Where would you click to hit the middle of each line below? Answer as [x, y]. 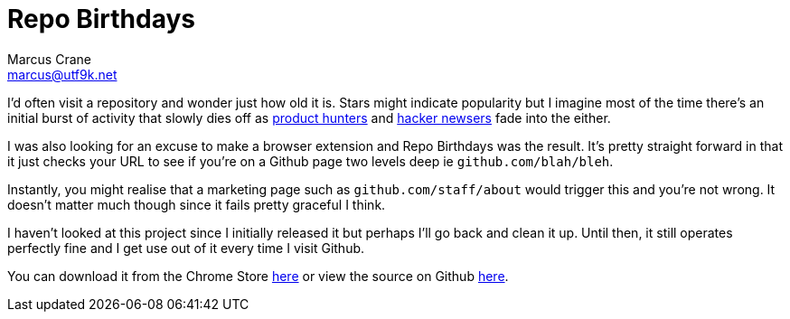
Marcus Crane [49, 59]
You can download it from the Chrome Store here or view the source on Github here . [258, 276]
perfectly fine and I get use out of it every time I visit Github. [186, 248]
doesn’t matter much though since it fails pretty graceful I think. [197, 204]
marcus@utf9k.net [62, 74]
